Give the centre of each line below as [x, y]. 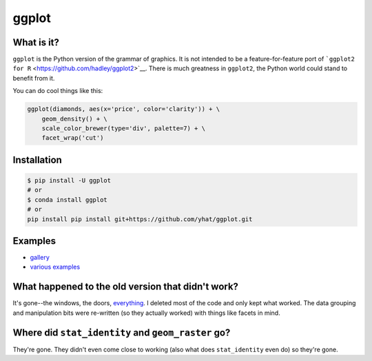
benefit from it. [34, 78]
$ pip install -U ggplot [69, 180]
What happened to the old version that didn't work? [126, 287]
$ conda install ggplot [68, 199]
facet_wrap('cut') [73, 138]
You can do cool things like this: [58, 91]
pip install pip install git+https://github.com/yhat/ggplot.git [140, 219]
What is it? [36, 42]
